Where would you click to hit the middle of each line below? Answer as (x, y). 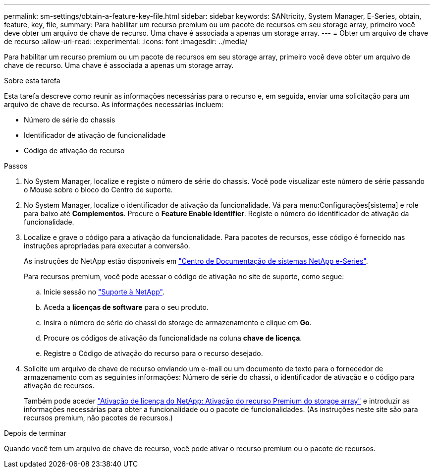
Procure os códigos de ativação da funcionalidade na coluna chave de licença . (173, 338)
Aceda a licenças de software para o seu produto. (126, 307)
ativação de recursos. (59, 385)
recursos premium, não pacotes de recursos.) (98, 418)
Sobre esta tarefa (32, 81)
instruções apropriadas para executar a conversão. (107, 246)
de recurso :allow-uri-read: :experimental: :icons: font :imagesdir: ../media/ (126, 41)
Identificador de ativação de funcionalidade (95, 135)
